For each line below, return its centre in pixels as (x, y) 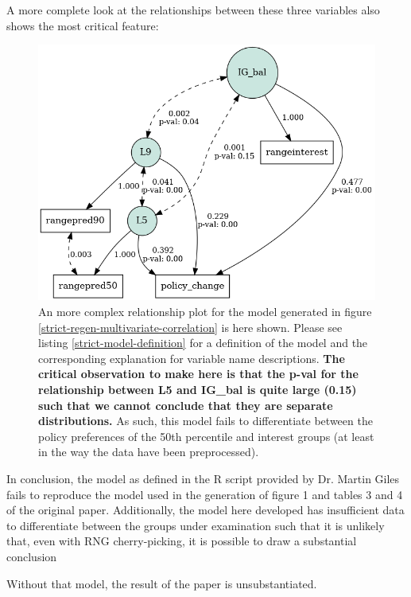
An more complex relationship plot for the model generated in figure (205, 312)
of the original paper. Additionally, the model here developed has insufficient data (205, 510)
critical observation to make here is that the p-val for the (198, 374)
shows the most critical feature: (83, 25)
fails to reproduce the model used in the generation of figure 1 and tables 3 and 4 (205, 494)
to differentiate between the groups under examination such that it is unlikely (196, 525)
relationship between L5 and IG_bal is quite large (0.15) (198, 390)
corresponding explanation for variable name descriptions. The (192, 358)
